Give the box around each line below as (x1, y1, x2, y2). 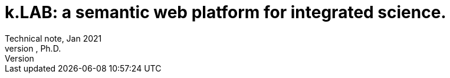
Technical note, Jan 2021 (5, 33, 102, 43)
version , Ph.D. (5, 43, 61, 53)
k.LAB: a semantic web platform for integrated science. (5, 2, 446, 22)
